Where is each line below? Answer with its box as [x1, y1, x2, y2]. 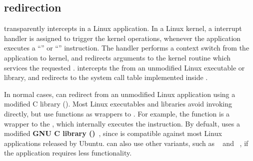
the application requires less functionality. [4, 147, 132, 158]
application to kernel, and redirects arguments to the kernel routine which [4, 52, 231, 62]
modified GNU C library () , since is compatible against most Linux [4, 128, 222, 138]
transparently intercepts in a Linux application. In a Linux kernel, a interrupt [4, 23, 242, 33]
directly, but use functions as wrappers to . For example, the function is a [4, 108, 230, 118]
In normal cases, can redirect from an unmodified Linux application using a [4, 88, 235, 99]
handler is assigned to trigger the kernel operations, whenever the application [4, 32, 241, 43]
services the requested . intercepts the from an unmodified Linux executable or [4, 62, 245, 72]
